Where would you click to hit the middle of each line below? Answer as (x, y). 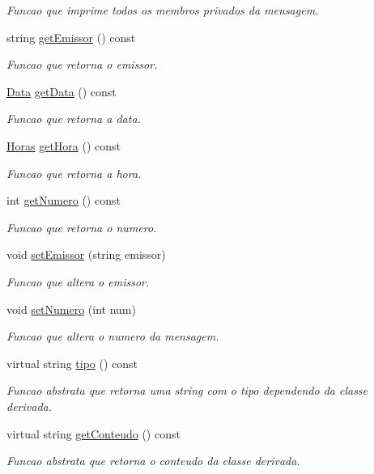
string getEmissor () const (71, 37)
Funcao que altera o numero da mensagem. (113, 336)
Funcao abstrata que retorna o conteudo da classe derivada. (153, 461)
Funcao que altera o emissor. (78, 281)
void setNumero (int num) (71, 309)
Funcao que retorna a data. (74, 118)
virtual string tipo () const (72, 363)
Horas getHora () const (64, 145)
